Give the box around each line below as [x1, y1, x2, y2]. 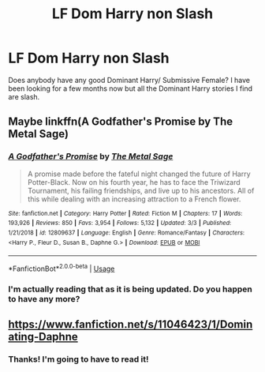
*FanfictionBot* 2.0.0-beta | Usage [8, 262, 115, 273]
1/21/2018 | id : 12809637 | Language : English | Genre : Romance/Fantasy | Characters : [8, 228, 245, 237]
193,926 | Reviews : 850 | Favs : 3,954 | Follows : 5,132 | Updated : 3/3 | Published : [8, 219, 232, 227]
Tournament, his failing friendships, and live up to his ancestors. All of [27, 186, 255, 195]
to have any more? [8, 293, 80, 304]
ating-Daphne [8, 330, 78, 344]
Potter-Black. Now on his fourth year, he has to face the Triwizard [27, 177, 241, 186]
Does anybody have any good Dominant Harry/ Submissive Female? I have [8, 75, 251, 85]
